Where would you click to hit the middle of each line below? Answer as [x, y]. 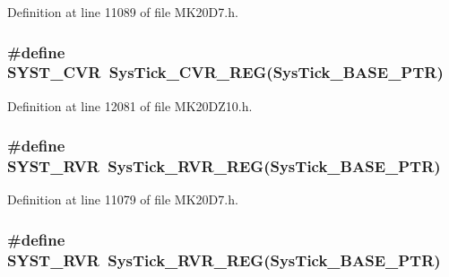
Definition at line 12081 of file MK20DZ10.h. [130, 105]
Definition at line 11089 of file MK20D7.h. [123, 12]
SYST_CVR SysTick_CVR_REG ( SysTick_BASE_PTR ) [225, 72]
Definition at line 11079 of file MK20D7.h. [123, 199]
